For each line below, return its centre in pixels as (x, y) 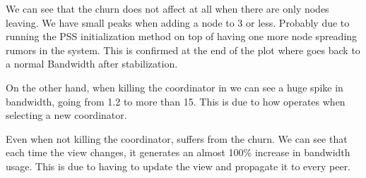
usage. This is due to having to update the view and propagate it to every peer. (178, 166)
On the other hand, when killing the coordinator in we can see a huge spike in (175, 87)
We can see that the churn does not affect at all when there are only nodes (167, 8)
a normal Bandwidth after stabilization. (92, 64)
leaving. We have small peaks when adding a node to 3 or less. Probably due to (178, 22)
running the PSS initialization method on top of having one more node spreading (182, 36)
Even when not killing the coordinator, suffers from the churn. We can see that (177, 138)
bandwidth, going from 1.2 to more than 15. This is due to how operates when (176, 101)
